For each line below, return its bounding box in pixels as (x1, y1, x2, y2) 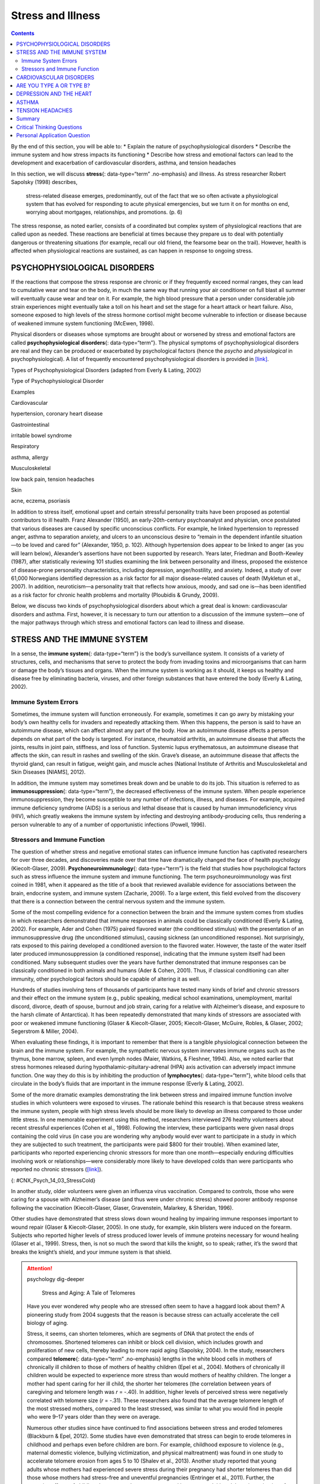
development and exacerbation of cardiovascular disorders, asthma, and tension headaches (11, 159, 236, 166)
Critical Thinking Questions (16, 123, 82, 131)
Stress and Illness (11, 9, 101, 22)
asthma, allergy (11, 454, 49, 461)
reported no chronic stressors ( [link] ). (11, 1166, 103, 1173)
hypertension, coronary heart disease (11, 410, 103, 417)
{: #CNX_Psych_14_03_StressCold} (11, 1177, 96, 1184)
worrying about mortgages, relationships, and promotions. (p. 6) (25, 208, 183, 216)
